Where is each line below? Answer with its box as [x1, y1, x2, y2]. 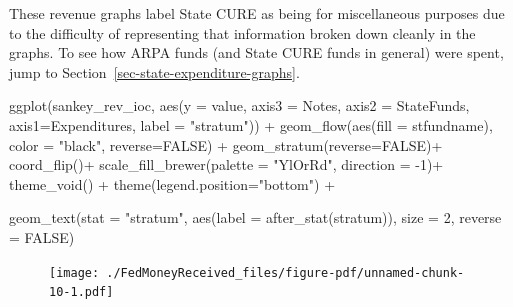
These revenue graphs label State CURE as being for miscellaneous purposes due [9, 3, 505, 23]
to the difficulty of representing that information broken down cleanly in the [9, 22, 476, 43]
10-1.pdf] [49, 285, 114, 300]
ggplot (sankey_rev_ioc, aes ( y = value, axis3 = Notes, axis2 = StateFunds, [9, 95, 470, 116]
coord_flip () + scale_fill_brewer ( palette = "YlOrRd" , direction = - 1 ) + [9, 154, 444, 175]
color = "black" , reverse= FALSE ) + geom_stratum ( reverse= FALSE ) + [9, 134, 443, 155]
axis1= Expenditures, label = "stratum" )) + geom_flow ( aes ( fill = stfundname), [9, 114, 493, 135]
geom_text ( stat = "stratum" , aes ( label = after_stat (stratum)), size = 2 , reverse [9, 207, 502, 228]
